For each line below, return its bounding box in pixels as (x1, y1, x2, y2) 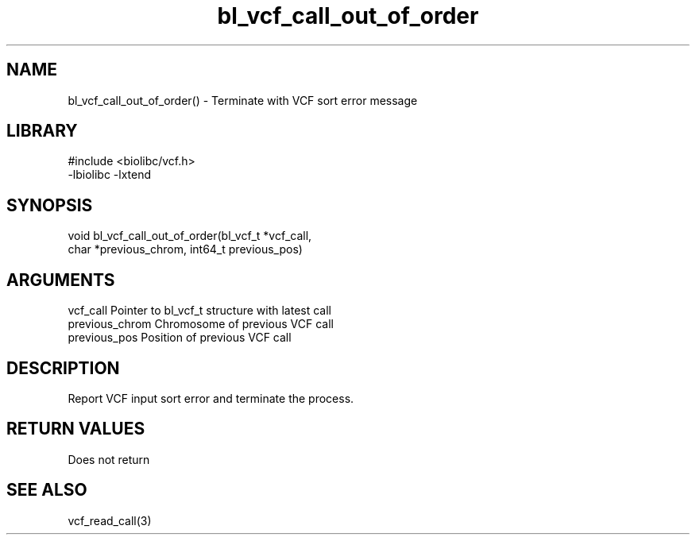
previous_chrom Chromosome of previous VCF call (68, 317, 334, 331)
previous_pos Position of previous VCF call (68, 330, 292, 345)
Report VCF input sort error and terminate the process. (68, 391, 354, 405)
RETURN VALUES (6, 419, 145, 439)
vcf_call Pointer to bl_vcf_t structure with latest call (68, 303, 331, 318)
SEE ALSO (6, 480, 87, 500)
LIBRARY (6, 121, 78, 141)
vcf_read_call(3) (68, 513, 152, 527)
